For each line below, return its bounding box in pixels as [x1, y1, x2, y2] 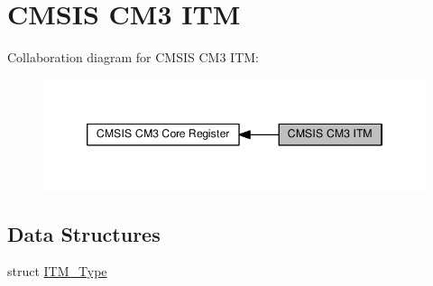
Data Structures [7, 219, 161, 247]
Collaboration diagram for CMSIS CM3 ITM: [7, 48, 259, 67]
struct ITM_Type [7, 262, 107, 281]
